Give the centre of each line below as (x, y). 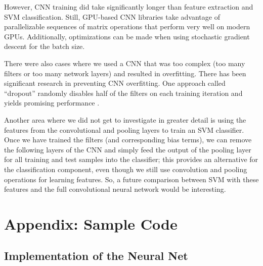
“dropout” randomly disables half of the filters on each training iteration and (123, 93)
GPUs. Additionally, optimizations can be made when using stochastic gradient (127, 36)
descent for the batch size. (45, 46)
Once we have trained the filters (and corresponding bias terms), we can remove (128, 140)
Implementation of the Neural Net (96, 256)
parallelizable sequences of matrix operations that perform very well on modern (127, 26)
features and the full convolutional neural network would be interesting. (115, 189)
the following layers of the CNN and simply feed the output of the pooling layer (128, 149)
